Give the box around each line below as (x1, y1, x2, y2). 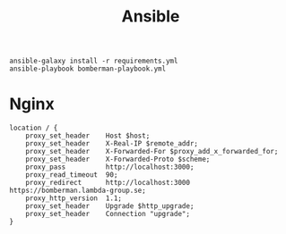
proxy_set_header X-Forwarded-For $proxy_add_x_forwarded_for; (25, 147, 279, 156)
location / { (9, 123, 58, 133)
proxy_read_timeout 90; (25, 171, 118, 180)
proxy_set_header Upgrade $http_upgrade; (25, 202, 195, 211)
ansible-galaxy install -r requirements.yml (9, 56, 178, 66)
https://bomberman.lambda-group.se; (9, 186, 146, 196)
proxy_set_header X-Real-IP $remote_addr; (25, 139, 199, 148)
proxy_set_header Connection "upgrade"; (25, 210, 191, 219)
